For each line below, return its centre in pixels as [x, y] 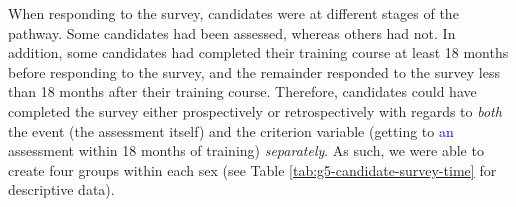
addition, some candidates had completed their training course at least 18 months [258, 52]
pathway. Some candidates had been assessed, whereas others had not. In [232, 32]
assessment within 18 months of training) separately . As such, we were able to [246, 150]
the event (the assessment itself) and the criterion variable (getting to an [231, 130]
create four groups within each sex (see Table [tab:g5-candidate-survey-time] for [252, 169]
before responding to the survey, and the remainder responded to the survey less [254, 71]
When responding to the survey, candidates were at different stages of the [233, 13]
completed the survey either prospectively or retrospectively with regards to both [255, 110]
